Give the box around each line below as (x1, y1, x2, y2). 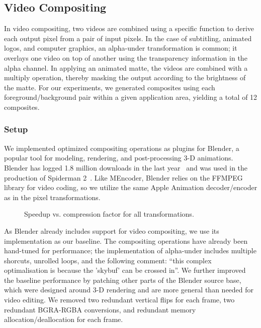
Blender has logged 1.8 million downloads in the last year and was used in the (4, 162, 248, 173)
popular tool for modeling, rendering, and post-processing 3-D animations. (4, 152, 233, 163)
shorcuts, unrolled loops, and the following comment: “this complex (4, 255, 212, 265)
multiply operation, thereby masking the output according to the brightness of (4, 72, 246, 83)
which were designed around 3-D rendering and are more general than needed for (4, 284, 254, 295)
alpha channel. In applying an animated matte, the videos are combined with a (4, 62, 248, 73)
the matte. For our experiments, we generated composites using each (4, 82, 215, 92)
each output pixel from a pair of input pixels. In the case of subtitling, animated (4, 33, 252, 43)
